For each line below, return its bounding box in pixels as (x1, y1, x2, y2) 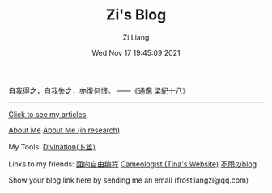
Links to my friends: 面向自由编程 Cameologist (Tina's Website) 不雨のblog (8, 159, 257, 169)
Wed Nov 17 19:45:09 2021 (91, 48, 181, 57)
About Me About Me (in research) (8, 125, 121, 135)
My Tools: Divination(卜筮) (8, 141, 96, 151)
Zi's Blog (105, 6, 167, 24)
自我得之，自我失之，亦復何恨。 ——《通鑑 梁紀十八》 (8, 86, 190, 95)
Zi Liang (122, 32, 150, 42)
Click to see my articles (8, 109, 87, 119)
